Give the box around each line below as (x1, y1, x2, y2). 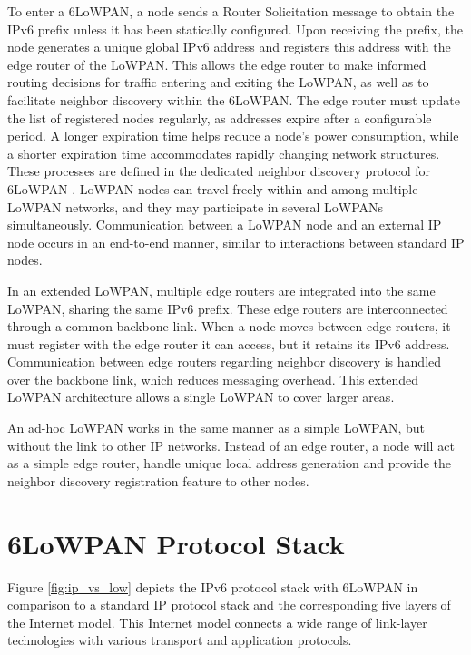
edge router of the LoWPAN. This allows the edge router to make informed (7, 54, 427, 73)
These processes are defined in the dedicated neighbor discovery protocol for (7, 161, 431, 181)
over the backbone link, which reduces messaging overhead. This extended (7, 369, 419, 388)
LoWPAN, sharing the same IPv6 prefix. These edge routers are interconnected (7, 298, 448, 318)
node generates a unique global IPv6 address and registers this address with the (7, 37, 451, 56)
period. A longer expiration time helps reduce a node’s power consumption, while (7, 126, 459, 145)
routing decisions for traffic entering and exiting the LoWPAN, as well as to (7, 73, 429, 92)
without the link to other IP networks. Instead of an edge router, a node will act (7, 435, 455, 455)
